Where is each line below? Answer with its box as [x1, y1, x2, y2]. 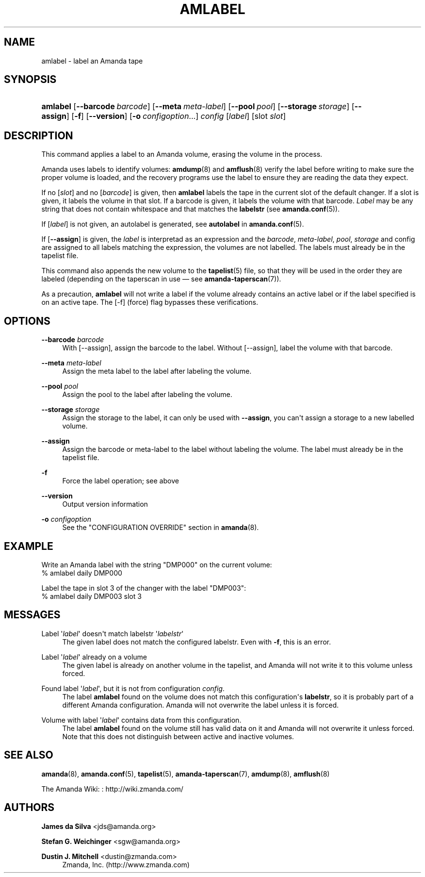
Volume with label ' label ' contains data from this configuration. [41, 715, 242, 724]
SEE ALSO [4, 749, 53, 761]
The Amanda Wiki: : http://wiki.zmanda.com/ [41, 784, 183, 793]
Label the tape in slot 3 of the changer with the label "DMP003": [41, 583, 246, 592]
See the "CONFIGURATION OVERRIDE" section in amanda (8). [62, 523, 259, 532]
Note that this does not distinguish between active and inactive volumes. [62, 732, 294, 741]
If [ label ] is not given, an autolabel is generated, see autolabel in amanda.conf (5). [41, 220, 304, 229]
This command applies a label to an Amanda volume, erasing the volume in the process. [41, 150, 323, 159]
